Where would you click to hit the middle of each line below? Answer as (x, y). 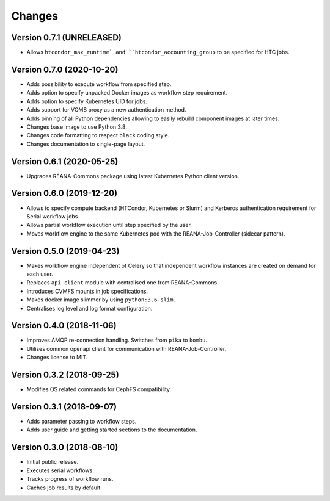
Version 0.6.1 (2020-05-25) (65, 161)
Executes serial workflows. (61, 470)
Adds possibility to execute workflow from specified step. (99, 84)
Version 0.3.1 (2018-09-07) (64, 407)
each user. (40, 274)
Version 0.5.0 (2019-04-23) (65, 251)
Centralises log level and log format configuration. (90, 308)
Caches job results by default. (64, 488)
